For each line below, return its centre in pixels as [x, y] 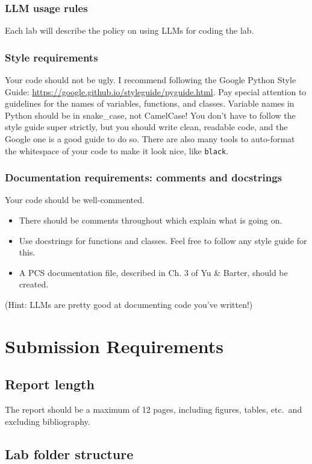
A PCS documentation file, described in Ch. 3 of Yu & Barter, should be [153, 272]
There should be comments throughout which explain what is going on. [151, 220]
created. [34, 284]
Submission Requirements [114, 346]
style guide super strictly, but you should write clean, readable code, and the [146, 127]
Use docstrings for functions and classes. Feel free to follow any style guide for [163, 240]
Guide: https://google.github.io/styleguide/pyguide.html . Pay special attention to [156, 91]
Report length [50, 384]
